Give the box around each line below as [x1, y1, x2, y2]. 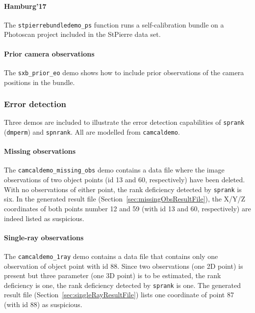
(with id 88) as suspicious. [4, 299, 82, 309]
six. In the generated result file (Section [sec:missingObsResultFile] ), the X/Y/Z [4, 194, 246, 204]
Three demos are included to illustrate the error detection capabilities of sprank [4, 117, 245, 127]
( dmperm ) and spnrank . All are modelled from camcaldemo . [4, 126, 180, 137]
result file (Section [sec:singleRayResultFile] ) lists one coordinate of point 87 [4, 289, 234, 300]
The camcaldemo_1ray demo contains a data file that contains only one [4, 251, 218, 261]
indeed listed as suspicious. [4, 213, 84, 223]
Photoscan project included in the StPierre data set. [4, 29, 161, 39]
